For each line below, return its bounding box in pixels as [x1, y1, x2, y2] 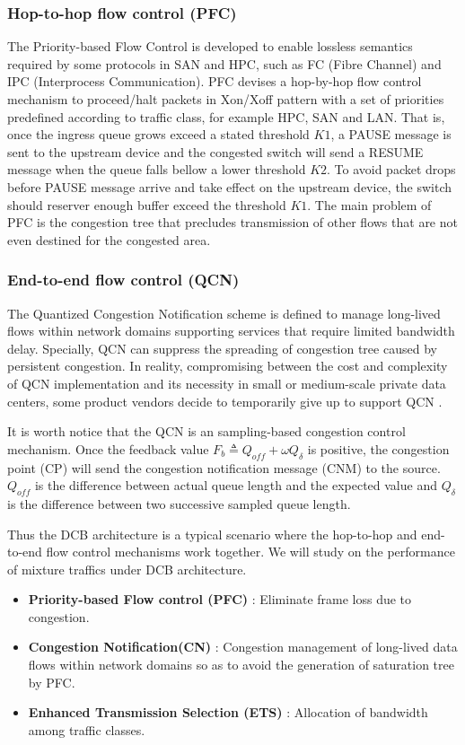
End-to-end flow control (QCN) [7, 268, 240, 291]
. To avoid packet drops [327, 160, 456, 179]
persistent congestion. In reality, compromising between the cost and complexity [7, 356, 448, 375]
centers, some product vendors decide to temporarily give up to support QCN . [7, 391, 443, 410]
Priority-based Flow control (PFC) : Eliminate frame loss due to [28, 590, 412, 609]
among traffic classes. [28, 720, 145, 739]
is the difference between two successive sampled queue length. [7, 494, 351, 513]
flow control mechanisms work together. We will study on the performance [46, 542, 455, 561]
